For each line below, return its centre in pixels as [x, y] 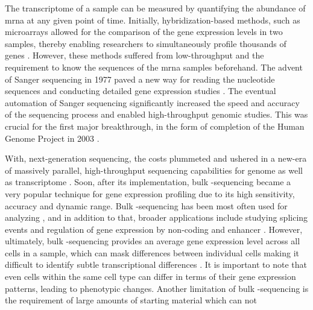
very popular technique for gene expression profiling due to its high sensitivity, [150, 193]
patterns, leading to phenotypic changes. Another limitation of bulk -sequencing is [157, 288]
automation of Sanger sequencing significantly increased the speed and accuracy [152, 102]
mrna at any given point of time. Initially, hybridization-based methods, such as [153, 20]
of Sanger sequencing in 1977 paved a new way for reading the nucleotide [140, 79]
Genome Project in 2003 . [52, 138]
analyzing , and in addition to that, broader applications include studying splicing [156, 217]
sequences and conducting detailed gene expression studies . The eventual [141, 91]
